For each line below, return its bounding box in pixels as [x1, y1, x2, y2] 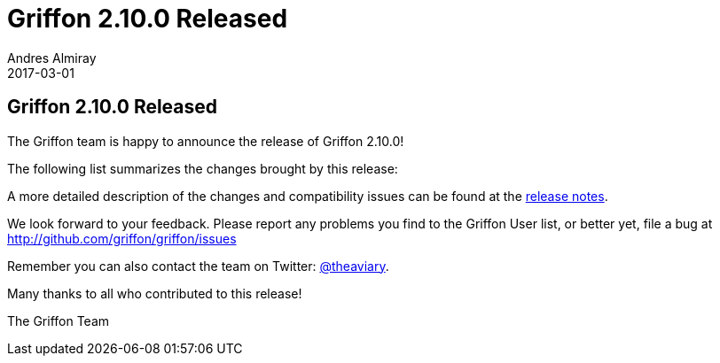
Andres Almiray [7, 50, 97, 66]
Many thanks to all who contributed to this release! [7, 285, 302, 301]
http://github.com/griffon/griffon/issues [7, 230, 237, 246]
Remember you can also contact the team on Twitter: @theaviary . [7, 258, 389, 274]
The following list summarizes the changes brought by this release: [7, 160, 398, 176]
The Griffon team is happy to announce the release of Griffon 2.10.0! [7, 133, 404, 149]
